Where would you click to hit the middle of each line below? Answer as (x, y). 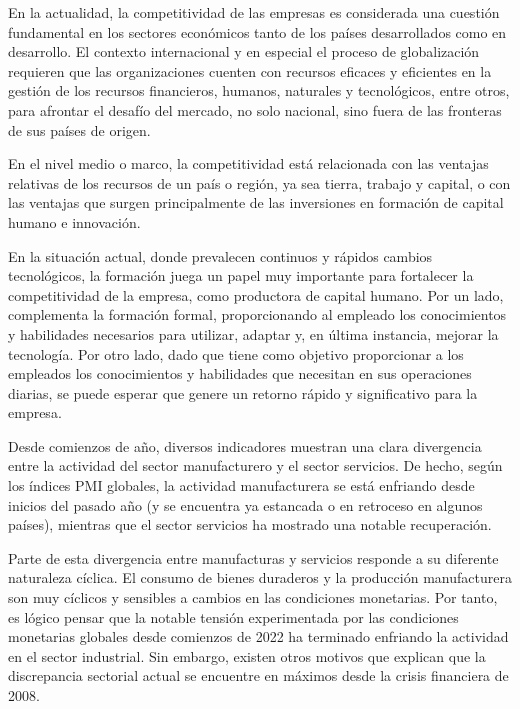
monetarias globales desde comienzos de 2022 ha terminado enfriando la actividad (258, 636)
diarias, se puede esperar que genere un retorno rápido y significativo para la (243, 392)
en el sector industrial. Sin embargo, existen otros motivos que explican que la (247, 655)
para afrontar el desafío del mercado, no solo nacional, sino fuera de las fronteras (255, 109)
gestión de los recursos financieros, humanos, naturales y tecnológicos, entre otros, (259, 90)
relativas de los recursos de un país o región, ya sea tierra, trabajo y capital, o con (259, 182)
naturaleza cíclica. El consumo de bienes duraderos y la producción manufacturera (260, 577)
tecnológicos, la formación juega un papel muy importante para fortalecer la (241, 275)
